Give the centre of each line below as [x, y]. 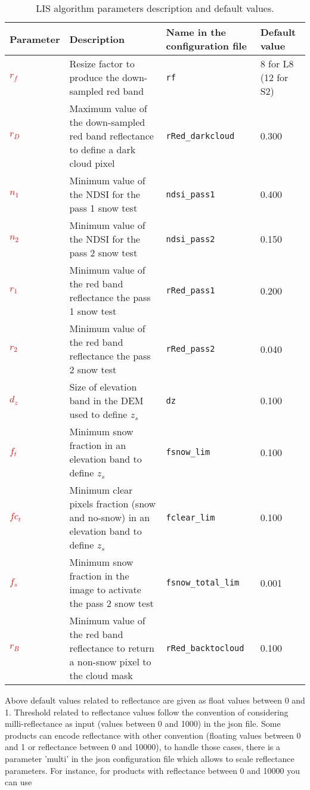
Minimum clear [101, 490]
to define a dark [103, 149]
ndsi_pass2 [190, 239]
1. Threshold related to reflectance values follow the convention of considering [147, 712]
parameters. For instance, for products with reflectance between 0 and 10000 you [152, 770]
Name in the [196, 32]
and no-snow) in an [110, 517]
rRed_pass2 [190, 349]
